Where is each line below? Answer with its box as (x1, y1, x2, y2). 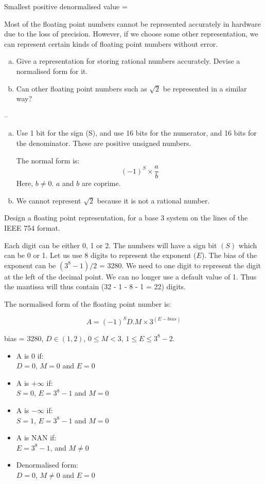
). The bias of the (201, 250, 257, 260)
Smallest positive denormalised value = (4, 1, 128, 11)
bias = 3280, (4, 332, 44, 343)
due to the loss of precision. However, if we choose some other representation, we (4, 28, 258, 39)
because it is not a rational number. (97, 195, 210, 206)
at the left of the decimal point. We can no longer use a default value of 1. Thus (4, 271, 257, 282)
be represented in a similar (163, 83, 247, 94)
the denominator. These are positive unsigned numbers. (16, 137, 191, 148)
